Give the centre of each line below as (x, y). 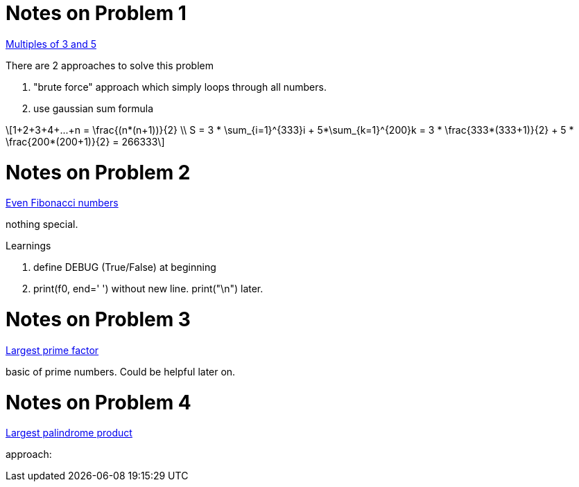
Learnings (28, 246)
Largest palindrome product (69, 433)
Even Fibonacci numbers (62, 203)
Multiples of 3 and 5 (51, 44)
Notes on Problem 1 (96, 13)
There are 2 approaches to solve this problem (110, 65)
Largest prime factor (52, 350)
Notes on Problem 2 (98, 172)
